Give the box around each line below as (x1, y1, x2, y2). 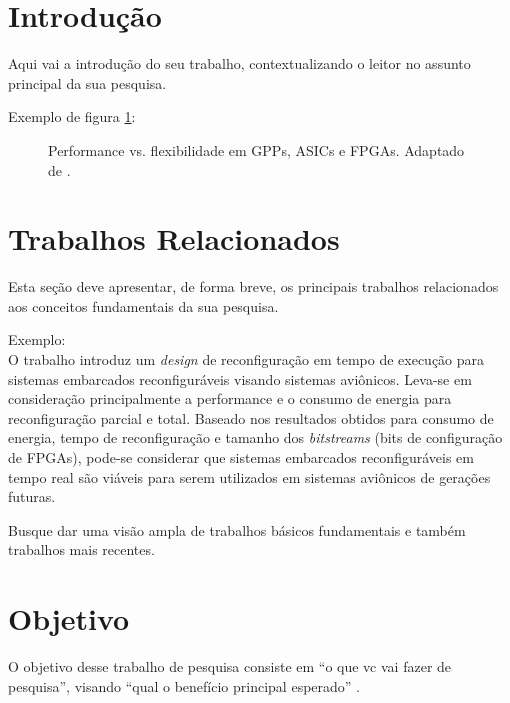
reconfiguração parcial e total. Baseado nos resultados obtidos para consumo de (8, 407, 494, 428)
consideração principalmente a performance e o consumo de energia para (8, 388, 452, 409)
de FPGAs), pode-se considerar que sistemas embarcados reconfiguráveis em (8, 446, 474, 467)
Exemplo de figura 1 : (8, 106, 136, 127)
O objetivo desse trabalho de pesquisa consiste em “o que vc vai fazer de (8, 656, 452, 677)
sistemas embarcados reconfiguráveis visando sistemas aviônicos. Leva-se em (8, 368, 472, 389)
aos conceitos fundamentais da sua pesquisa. (8, 295, 279, 316)
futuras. (8, 486, 56, 507)
